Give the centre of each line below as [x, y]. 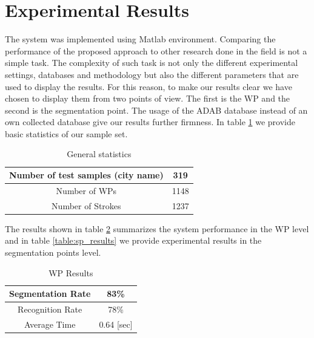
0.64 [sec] [116, 324]
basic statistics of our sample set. [66, 133]
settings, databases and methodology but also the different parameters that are [152, 74]
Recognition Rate [50, 309]
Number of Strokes [86, 205]
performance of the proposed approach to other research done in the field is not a [156, 50]
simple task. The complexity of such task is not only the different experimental [152, 63]
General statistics [99, 154]
